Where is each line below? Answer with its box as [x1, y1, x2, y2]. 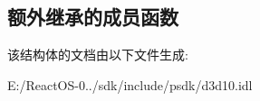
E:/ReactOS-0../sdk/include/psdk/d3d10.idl [7, 75, 253, 94]
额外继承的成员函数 [7, 3, 178, 31]
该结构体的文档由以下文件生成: [7, 45, 188, 64]
